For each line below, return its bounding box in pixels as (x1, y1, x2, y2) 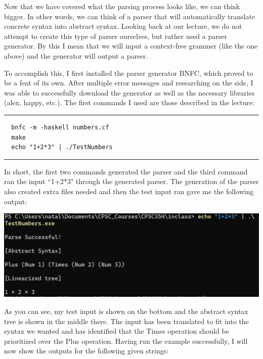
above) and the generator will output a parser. (4, 50, 148, 61)
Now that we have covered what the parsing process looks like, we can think (4, 1, 240, 11)
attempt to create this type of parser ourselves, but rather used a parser (4, 30, 227, 41)
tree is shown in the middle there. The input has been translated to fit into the (4, 316, 249, 326)
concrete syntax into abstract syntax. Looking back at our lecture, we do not (4, 21, 242, 31)
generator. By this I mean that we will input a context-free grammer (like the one (4, 40, 257, 51)
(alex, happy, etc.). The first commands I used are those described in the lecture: (4, 97, 255, 108)
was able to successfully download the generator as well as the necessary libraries (4, 87, 255, 98)
